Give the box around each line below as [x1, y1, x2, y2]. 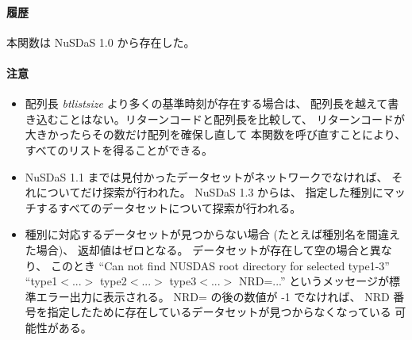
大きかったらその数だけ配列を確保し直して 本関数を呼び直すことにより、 [25, 126, 406, 143]
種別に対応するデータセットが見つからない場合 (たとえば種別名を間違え [25, 226, 400, 243]
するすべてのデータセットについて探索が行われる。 [36, 199, 302, 216]
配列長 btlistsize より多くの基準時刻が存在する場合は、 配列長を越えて [25, 95, 388, 112]
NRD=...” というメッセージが [238, 273, 390, 289]
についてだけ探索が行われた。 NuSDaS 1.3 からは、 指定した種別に [36, 184, 383, 201]
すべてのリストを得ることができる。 [25, 141, 213, 158]
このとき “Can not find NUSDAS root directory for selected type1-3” [50, 257, 390, 273]
